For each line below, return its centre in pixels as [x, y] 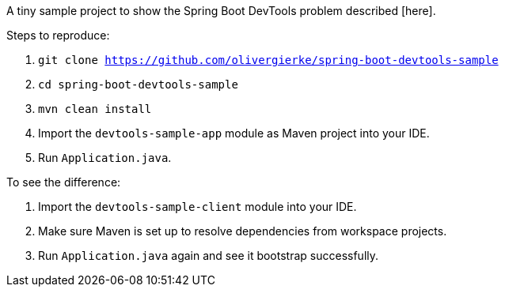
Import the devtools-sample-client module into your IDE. [197, 207]
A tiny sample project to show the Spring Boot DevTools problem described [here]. [221, 11]
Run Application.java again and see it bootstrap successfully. [209, 255]
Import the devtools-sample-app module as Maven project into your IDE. [234, 133]
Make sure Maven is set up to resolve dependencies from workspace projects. [243, 231]
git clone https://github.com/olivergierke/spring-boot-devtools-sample [268, 60]
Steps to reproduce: [58, 35]
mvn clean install [95, 109]
